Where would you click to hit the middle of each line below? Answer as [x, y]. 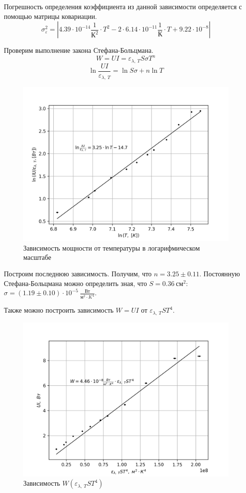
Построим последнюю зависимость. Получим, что [78, 274]
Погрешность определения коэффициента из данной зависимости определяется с [123, 6]
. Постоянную [220, 274]
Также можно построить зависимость [59, 310]
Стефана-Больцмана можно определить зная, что [76, 283]
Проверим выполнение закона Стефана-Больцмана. [79, 50]
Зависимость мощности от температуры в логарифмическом [112, 247]
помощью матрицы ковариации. [51, 16]
